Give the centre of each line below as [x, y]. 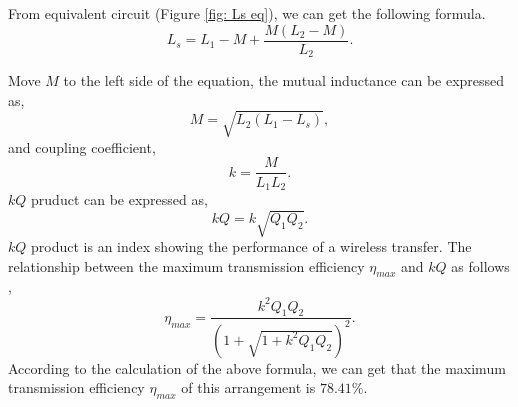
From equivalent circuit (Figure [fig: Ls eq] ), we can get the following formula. [247, 13]
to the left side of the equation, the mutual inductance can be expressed [284, 80]
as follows [480, 265]
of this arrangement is [248, 387]
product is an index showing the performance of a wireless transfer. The [251, 246]
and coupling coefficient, [82, 146]
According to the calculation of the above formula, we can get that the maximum [257, 367]
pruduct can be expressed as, [119, 198]
